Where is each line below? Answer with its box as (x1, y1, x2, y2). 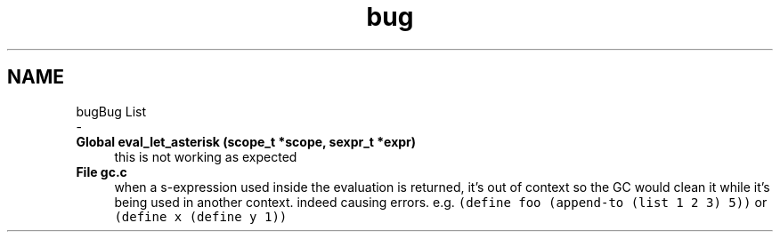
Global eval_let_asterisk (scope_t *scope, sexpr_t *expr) (76, 133, 417, 149)
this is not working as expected (114, 148, 297, 164)
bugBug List (76, 103, 147, 119)
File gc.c (76, 163, 127, 179)
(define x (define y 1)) (114, 209, 288, 224)
